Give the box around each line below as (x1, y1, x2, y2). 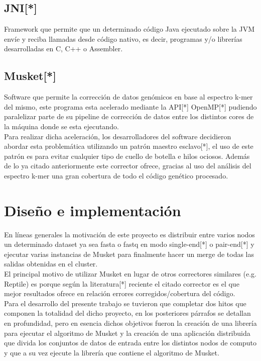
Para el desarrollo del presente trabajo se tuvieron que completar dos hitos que (4, 298, 246, 308)
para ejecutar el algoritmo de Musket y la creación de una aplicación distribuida (4, 327, 250, 338)
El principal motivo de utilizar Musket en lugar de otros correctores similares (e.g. (4, 268, 256, 279)
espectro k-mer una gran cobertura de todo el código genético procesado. (4, 170, 228, 180)
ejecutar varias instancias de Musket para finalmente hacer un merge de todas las (4, 248, 254, 259)
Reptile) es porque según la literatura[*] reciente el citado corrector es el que (4, 278, 239, 289)
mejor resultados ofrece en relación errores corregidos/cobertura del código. (4, 288, 235, 299)
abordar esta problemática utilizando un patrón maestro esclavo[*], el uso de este (4, 141, 253, 151)
